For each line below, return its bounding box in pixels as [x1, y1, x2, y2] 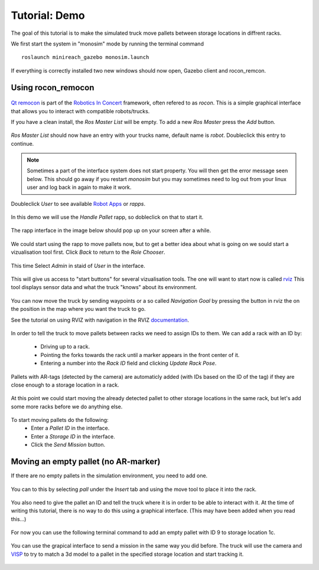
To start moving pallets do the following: [11, 417, 109, 424]
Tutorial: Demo [11, 9, 85, 22]
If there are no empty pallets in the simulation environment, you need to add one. [11, 472, 208, 479]
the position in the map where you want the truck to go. [11, 306, 146, 313]
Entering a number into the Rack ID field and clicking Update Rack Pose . [40, 360, 217, 367]
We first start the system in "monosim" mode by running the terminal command [11, 40, 204, 47]
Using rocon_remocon [11, 83, 95, 93]
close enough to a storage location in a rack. [11, 381, 119, 388]
